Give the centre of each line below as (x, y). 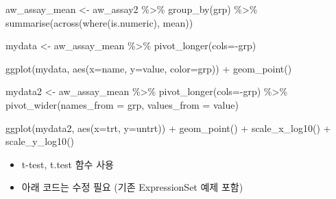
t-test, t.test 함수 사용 (68, 164)
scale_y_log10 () (40, 141)
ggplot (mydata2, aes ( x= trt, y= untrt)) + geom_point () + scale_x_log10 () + (168, 128)
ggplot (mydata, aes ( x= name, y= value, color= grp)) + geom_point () (149, 68)
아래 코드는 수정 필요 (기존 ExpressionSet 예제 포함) (132, 187)
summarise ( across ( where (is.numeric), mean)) (99, 22)
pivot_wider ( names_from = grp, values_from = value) (122, 104)
